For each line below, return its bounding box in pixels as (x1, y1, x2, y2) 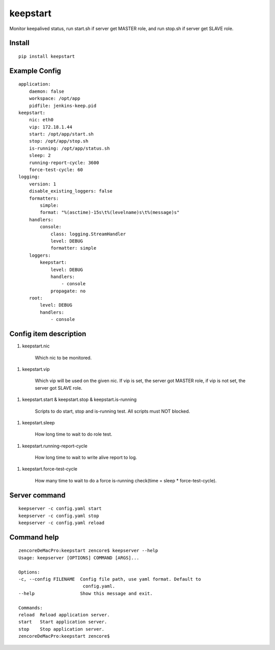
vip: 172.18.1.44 (29, 124, 72, 130)
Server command (9, 491, 66, 499)
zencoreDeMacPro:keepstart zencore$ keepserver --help (18, 548, 158, 554)
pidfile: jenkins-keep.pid (29, 102, 97, 109)
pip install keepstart (18, 53, 75, 59)
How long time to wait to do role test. (35, 431, 113, 438)
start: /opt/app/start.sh (29, 131, 94, 137)
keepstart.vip (22, 366, 50, 372)
